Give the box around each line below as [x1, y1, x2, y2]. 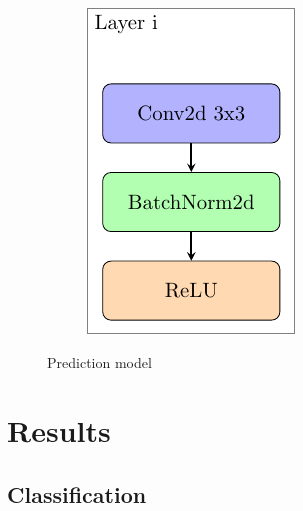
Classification [7, 478, 147, 509]
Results [7, 410, 111, 451]
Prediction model [47, 351, 152, 372]
